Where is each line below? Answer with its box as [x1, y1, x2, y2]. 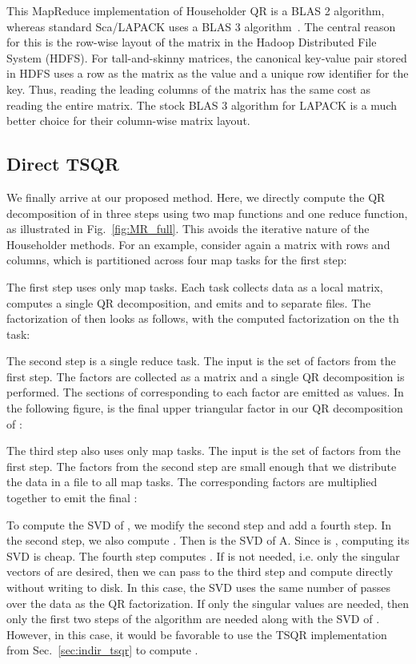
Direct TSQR [6, 151, 119, 176]
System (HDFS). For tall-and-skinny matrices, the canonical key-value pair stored [6, 49, 407, 66]
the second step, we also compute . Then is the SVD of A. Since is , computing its [6, 532, 410, 549]
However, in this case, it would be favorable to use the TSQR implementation [6, 626, 387, 642]
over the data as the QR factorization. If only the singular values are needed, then [6, 594, 410, 611]
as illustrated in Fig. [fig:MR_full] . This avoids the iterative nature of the [6, 220, 370, 237]
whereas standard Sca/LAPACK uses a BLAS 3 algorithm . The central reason [6, 18, 396, 34]
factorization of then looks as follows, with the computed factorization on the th [6, 310, 399, 327]
